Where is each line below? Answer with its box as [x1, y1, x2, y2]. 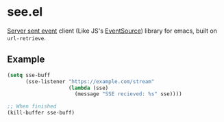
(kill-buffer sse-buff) [7, 110, 75, 117]
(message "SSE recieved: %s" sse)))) [74, 91, 183, 97]
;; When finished [7, 103, 57, 110]
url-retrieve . [7, 33, 46, 42]
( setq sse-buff [7, 72, 51, 78]
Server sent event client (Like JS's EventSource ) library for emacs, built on [7, 27, 218, 35]
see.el [7, 4, 43, 20]
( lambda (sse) [68, 85, 109, 91]
